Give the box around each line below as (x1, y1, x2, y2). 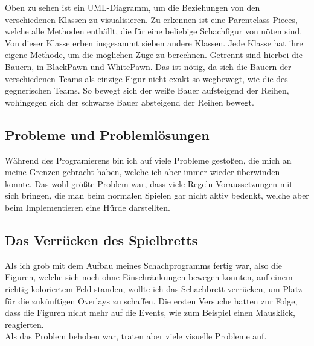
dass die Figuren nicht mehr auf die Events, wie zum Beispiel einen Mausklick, (5, 306, 295, 319)
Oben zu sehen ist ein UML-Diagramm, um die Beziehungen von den (5, 1, 260, 13)
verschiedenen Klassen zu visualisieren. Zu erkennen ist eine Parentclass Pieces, (5, 13, 298, 25)
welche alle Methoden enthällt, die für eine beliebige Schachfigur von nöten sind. (5, 25, 303, 37)
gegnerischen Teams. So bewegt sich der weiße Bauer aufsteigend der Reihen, (5, 84, 289, 97)
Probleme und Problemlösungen (5, 125, 210, 144)
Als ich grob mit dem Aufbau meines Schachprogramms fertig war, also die (5, 258, 282, 271)
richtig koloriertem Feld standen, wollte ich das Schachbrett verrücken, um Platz (5, 282, 303, 295)
